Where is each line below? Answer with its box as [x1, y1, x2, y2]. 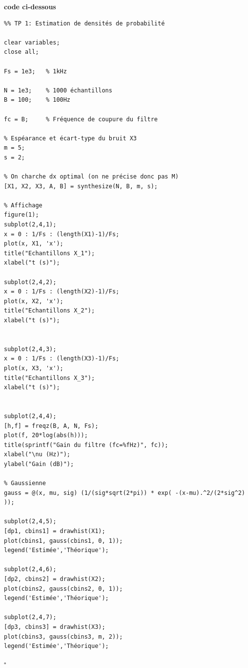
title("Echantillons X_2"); [4, 307, 95, 314]
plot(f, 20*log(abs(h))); [4, 432, 88, 439]
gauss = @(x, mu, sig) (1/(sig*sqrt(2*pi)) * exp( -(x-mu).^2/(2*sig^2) [4, 489, 245, 496]
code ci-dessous [4, 1, 56, 11]
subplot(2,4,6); [4, 566, 57, 573]
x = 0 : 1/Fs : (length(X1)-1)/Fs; [4, 230, 120, 238]
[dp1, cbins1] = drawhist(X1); [4, 528, 105, 535]
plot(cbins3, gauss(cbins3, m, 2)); [4, 633, 123, 640]
